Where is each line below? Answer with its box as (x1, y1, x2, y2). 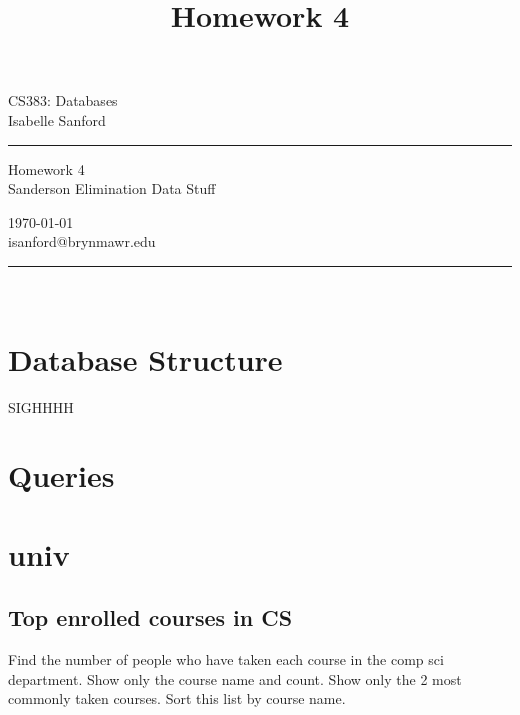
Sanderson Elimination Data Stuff (8, 178, 216, 199)
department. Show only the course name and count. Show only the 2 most (8, 668, 462, 689)
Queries (8, 455, 115, 496)
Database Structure (8, 338, 283, 379)
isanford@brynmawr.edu (8, 231, 156, 252)
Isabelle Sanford (8, 109, 106, 130)
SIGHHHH (8, 396, 74, 417)
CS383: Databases (8, 90, 118, 111)
